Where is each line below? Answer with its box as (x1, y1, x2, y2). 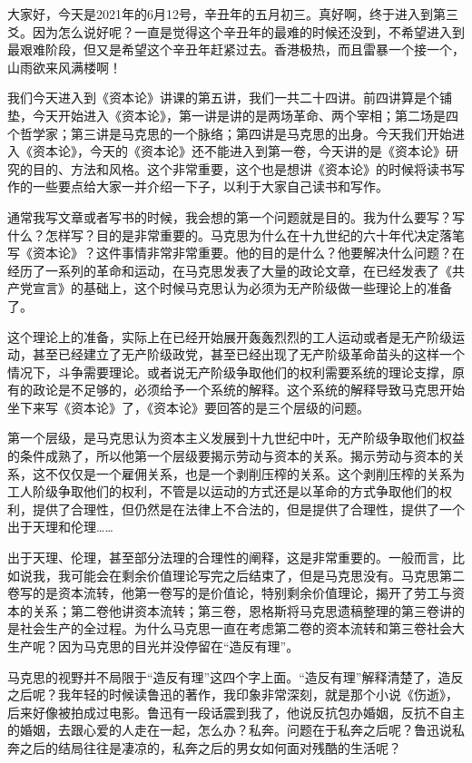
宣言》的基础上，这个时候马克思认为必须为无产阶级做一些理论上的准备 (32, 279, 452, 298)
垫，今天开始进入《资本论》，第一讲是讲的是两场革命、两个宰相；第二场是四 (7, 105, 458, 124)
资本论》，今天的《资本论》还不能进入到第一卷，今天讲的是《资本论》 (32, 142, 446, 161)
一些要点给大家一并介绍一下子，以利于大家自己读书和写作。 (32, 177, 388, 196)
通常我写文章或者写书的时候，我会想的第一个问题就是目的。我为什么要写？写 (7, 207, 465, 226)
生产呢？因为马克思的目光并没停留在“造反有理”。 (7, 637, 300, 655)
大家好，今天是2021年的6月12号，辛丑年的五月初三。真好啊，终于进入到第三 (7, 5, 458, 23)
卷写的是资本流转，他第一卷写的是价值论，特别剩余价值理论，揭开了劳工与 (7, 583, 452, 602)
